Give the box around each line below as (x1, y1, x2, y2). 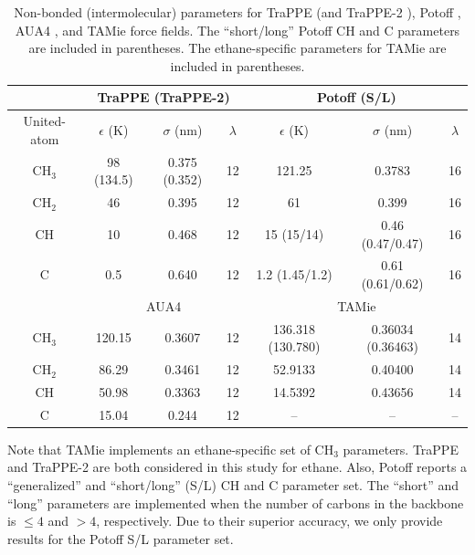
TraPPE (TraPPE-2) (97, 88, 230, 107)
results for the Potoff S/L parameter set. (7, 529, 234, 548)
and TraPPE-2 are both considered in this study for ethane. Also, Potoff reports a (7, 457, 468, 476)
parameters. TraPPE (343, 439, 459, 458)
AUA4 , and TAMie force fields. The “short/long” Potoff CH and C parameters (15, 20, 460, 39)
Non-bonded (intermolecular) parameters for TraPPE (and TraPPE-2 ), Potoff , (14, 3, 461, 21)
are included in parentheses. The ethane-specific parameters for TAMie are (28, 38, 447, 58)
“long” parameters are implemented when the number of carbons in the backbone (7, 493, 464, 512)
